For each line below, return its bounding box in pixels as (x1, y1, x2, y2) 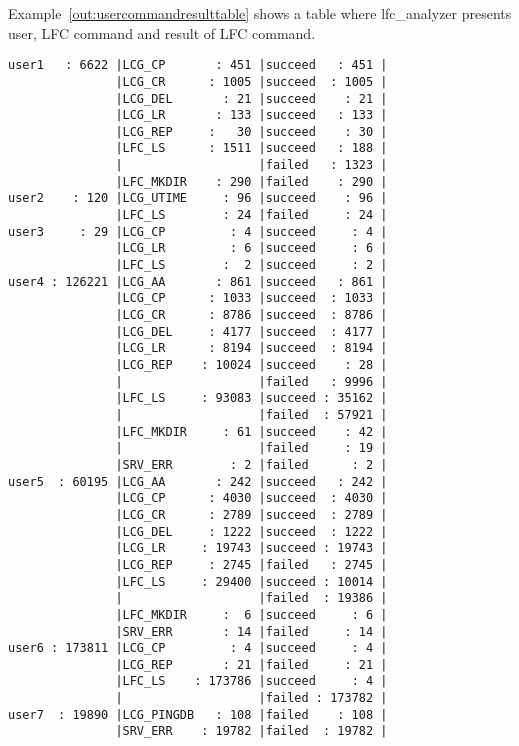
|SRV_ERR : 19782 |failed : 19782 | (115, 724, 388, 739)
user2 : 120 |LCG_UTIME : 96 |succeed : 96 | (8, 191, 388, 206)
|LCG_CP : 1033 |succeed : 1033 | (115, 291, 388, 306)
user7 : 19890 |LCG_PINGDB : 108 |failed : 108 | (8, 707, 388, 722)
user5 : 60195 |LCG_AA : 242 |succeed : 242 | (8, 474, 388, 489)
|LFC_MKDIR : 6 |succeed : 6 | (115, 607, 388, 622)
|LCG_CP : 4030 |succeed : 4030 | (115, 491, 388, 506)
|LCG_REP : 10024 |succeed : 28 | (115, 358, 388, 372)
